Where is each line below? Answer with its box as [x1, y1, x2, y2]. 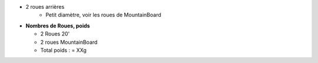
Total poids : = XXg [40, 47, 87, 54]
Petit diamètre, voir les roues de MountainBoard [45, 12, 161, 19]
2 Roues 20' [40, 30, 70, 37]
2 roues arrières [25, 3, 65, 10]
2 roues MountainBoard [40, 38, 98, 45]
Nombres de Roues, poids [25, 22, 91, 29]
